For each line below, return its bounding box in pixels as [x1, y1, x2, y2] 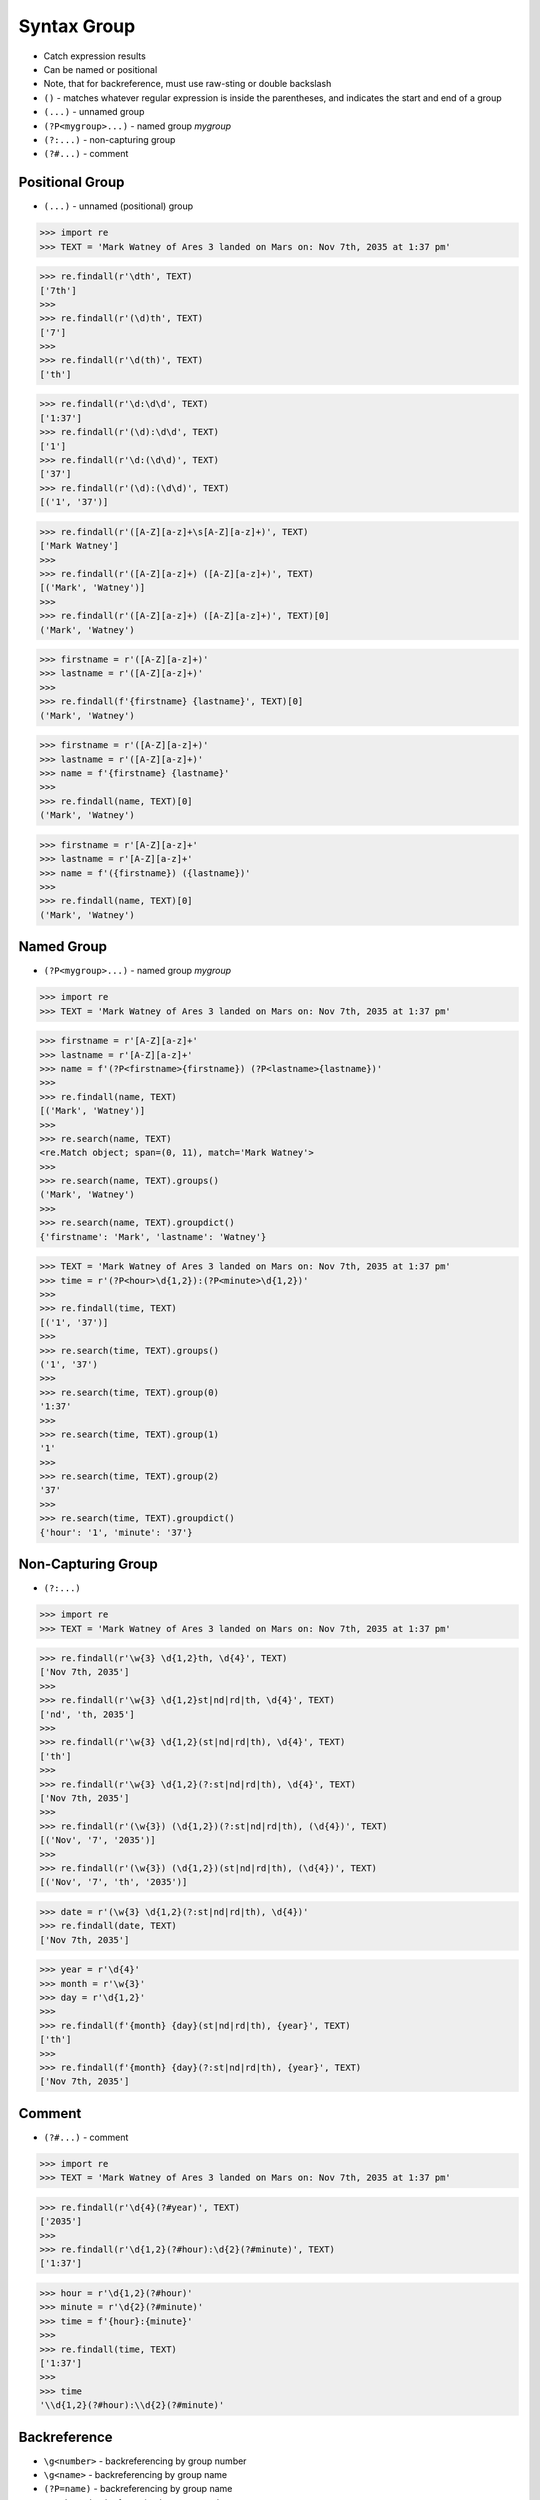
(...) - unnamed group [43, 106, 145, 118]
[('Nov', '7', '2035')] [39, 1835, 157, 1846]
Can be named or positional [43, 63, 158, 75]
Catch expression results [43, 50, 147, 62]
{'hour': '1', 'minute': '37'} [39, 1526, 194, 1538]
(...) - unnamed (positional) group [43, 200, 194, 212]
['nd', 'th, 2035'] [39, 1708, 135, 1720]
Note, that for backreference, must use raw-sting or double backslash [43, 78, 332, 90]
